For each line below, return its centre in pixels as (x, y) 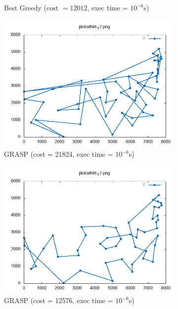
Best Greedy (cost (31, 7)
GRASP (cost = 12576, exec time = (59, 300)
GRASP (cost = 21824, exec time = (59, 154)
